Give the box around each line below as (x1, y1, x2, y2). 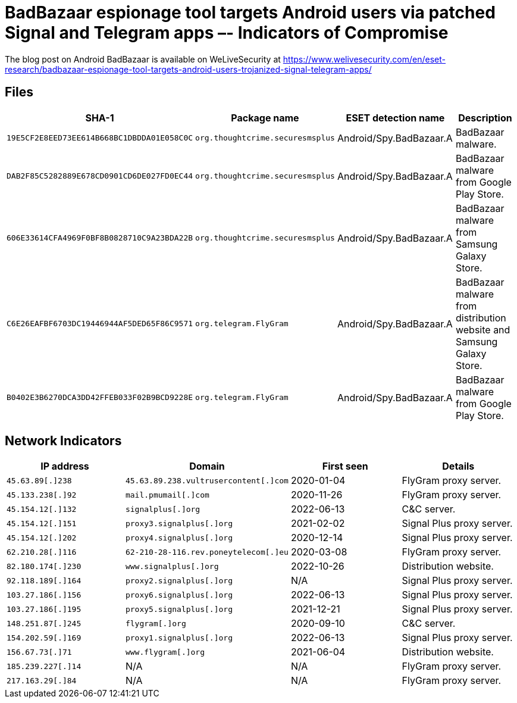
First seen (322, 460, 368, 473)
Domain (189, 460, 225, 473)
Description (458, 111, 512, 124)
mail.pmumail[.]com (125, 490, 209, 499)
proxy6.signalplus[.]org (125, 590, 233, 599)
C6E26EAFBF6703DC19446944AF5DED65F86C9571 (7, 319, 193, 329)
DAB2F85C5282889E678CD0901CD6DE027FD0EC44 (7, 171, 193, 181)
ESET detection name (346, 111, 445, 124)
